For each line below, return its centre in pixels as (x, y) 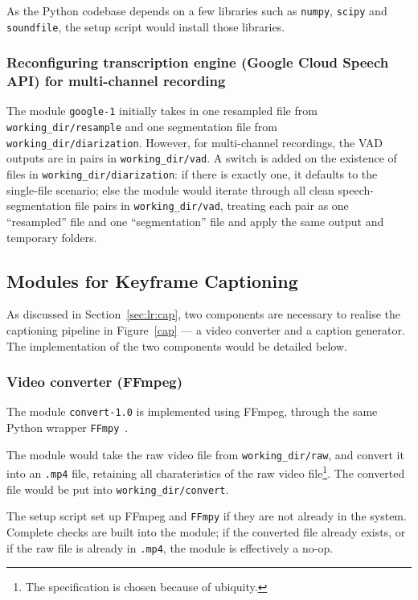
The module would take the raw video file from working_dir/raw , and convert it (205, 454)
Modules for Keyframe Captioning (152, 280)
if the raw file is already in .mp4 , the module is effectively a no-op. (170, 547)
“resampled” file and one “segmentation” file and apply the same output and (195, 221)
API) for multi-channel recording (116, 81)
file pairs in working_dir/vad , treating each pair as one (212, 205)
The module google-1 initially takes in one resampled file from (162, 111)
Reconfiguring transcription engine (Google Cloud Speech (198, 62)
